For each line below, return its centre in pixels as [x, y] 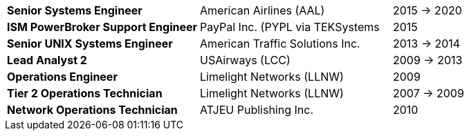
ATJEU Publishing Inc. [257, 110]
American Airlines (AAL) [263, 10]
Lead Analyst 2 [47, 60]
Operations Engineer [62, 77]
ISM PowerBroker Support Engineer [102, 27]
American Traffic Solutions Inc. [280, 43]
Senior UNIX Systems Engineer [90, 43]
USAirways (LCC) [245, 60]
